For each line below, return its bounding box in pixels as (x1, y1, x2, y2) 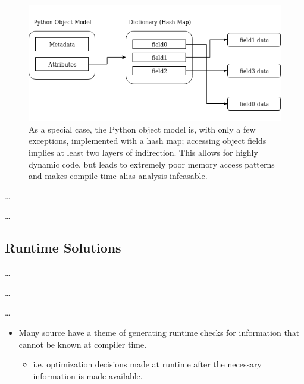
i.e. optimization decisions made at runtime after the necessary (33, 358, 262, 370)
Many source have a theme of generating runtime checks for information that (18, 326, 300, 339)
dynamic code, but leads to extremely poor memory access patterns (29, 158, 275, 170)
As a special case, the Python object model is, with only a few (29, 122, 256, 135)
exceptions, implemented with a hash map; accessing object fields (29, 134, 267, 147)
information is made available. (33, 369, 143, 382)
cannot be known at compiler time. (18, 338, 147, 350)
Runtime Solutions (5, 238, 121, 257)
